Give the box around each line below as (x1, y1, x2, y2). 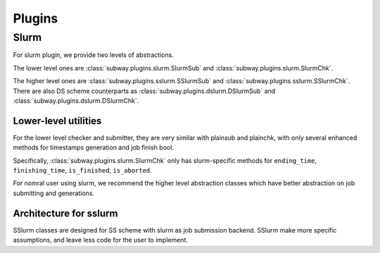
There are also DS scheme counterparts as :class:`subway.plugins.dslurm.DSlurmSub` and (13, 87, 276, 95)
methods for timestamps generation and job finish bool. (13, 143, 174, 152)
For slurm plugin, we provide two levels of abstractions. (13, 51, 174, 59)
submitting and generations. (13, 189, 95, 197)
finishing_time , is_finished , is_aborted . (13, 166, 153, 175)
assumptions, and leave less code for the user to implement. (13, 236, 189, 245)
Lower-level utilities (13, 115, 102, 127)
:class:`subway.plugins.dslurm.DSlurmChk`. (13, 96, 139, 105)
